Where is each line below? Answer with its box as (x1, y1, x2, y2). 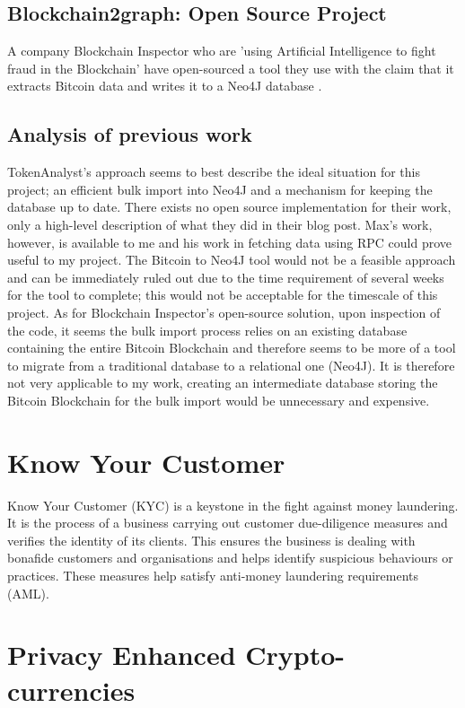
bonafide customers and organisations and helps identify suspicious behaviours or (7, 548, 453, 567)
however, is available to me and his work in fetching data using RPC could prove (7, 232, 452, 251)
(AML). (7, 583, 49, 602)
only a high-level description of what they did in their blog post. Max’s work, (7, 214, 433, 233)
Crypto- (245, 636, 346, 673)
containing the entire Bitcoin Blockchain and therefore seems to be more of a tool (7, 338, 456, 357)
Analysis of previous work (7, 120, 252, 148)
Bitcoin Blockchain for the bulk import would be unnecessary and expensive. (7, 390, 430, 409)
